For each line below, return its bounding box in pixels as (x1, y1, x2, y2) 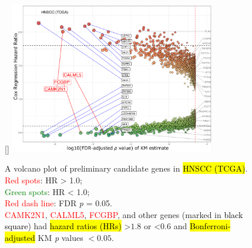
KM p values (38, 231, 83, 243)
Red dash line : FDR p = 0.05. (5, 197, 113, 209)
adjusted (5, 231, 35, 243)
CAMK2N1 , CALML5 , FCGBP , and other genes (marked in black (5, 208, 243, 220)
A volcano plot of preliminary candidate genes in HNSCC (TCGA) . (5, 162, 248, 175)
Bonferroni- (189, 220, 231, 232)
